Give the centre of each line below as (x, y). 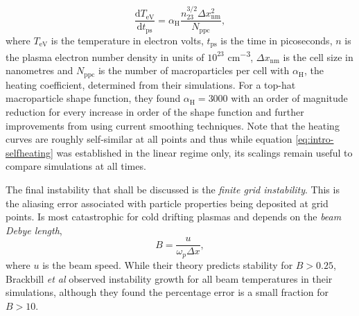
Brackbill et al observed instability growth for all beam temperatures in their (169, 278)
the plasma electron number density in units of (105, 56)
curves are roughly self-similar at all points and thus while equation (149, 139)
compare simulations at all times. (76, 166)
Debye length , (34, 230)
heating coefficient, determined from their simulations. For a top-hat (151, 84)
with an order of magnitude (289, 98)
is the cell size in (318, 56)
